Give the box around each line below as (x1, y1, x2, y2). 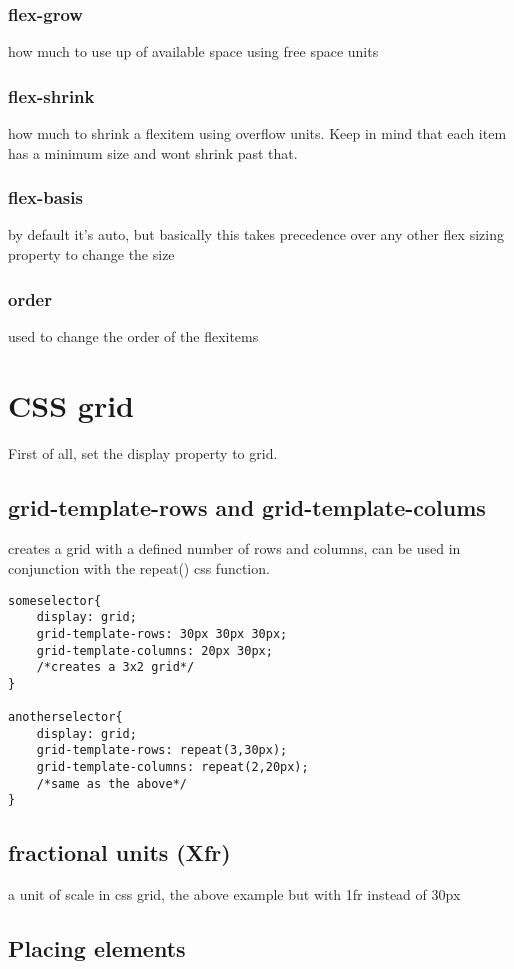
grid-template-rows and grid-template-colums (8, 491, 486, 522)
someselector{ (8, 593, 102, 608)
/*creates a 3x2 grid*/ (36, 660, 195, 675)
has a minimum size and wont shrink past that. (8, 142, 298, 163)
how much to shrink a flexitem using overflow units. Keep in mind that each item (8, 123, 507, 144)
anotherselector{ (8, 710, 123, 725)
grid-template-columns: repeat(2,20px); (36, 760, 309, 775)
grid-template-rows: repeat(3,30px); (36, 743, 288, 758)
